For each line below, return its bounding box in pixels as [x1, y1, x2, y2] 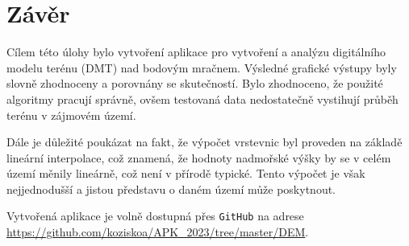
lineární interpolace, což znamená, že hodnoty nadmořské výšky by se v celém [6, 149, 391, 166]
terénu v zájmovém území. [6, 106, 136, 123]
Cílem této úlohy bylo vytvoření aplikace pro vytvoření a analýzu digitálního [6, 43, 386, 60]
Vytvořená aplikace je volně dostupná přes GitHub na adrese [6, 207, 304, 224]
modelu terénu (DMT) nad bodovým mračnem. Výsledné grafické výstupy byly [6, 59, 397, 76]
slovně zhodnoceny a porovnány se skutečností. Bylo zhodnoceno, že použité [6, 75, 383, 92]
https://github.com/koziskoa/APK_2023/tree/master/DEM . [6, 223, 309, 240]
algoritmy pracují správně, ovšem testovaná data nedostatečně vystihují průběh [6, 90, 399, 107]
